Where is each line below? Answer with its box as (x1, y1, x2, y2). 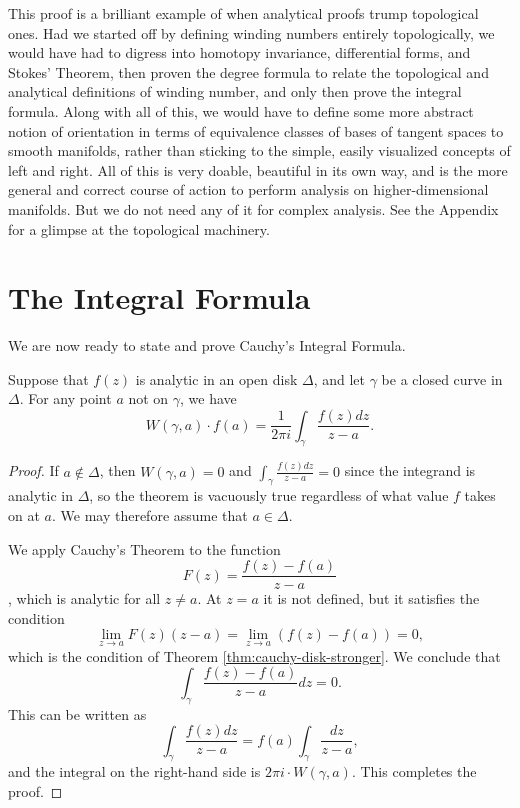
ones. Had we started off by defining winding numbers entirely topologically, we (8, 22, 495, 43)
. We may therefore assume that (51, 505, 248, 525)
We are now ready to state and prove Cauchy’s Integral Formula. (8, 335, 406, 356)
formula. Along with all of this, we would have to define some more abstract (8, 100, 474, 121)
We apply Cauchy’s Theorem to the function (8, 538, 281, 559)
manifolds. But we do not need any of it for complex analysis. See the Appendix (8, 198, 499, 219)
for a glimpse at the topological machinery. (8, 218, 270, 239)
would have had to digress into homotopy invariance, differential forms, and (8, 42, 471, 63)
